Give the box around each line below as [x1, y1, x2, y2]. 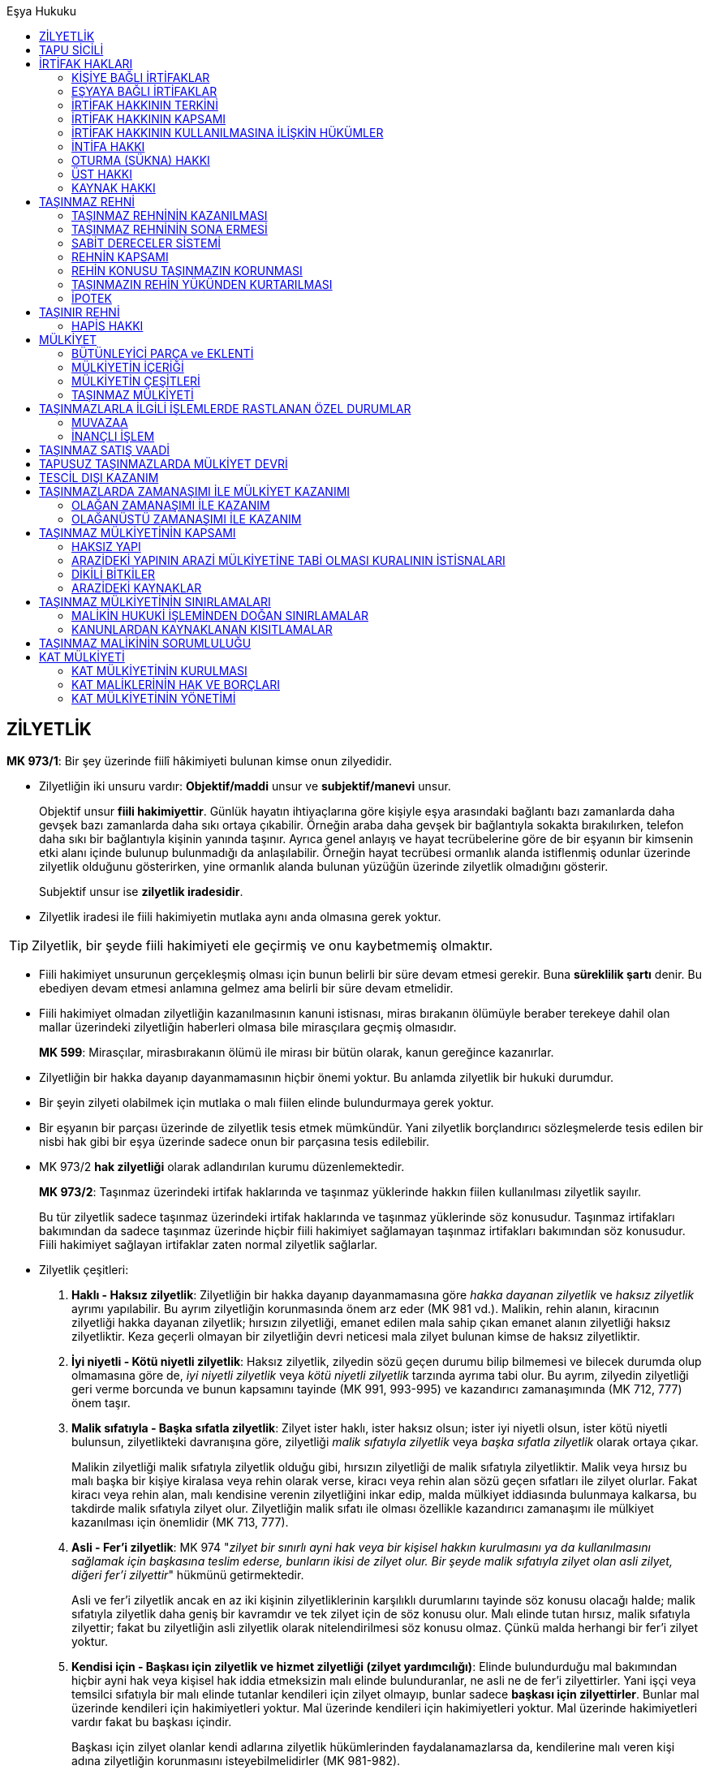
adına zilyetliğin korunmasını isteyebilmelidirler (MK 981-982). [71, 1753, 401, 1768]
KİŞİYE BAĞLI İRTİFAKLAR [71, 71, 210, 84]
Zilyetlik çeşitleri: [39, 1262, 129, 1277]
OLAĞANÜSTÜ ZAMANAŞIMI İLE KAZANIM [71, 512, 302, 526]
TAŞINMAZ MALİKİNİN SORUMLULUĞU [39, 636, 252, 650]
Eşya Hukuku [6, 4, 77, 18]
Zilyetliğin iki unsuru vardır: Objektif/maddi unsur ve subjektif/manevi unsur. [39, 778, 451, 793]
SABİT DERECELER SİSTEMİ [71, 236, 221, 250]
